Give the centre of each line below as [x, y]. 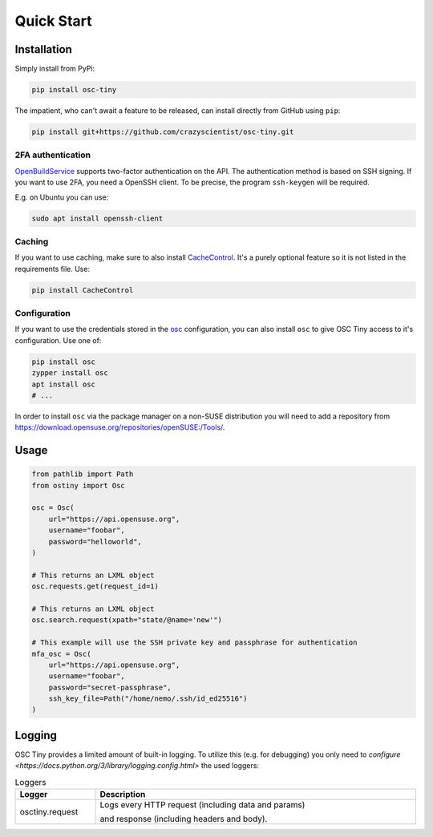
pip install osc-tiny [74, 90]
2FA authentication [53, 155]
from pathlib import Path [83, 474]
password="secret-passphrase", [110, 687]
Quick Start [53, 21]
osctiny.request [49, 812]
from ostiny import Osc [79, 485]
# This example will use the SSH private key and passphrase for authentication [194, 643]
